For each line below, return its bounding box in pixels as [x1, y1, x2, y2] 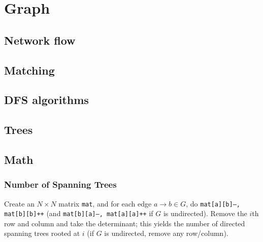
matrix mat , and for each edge [58, 198, 152, 209]
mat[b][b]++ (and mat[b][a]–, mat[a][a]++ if [4, 208, 153, 219]
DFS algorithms [4, 92, 89, 108]
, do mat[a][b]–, [186, 198, 240, 209]
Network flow [4, 32, 76, 48]
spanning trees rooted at [4, 228, 80, 238]
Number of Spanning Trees [4, 178, 117, 191]
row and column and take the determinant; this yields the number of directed [4, 218, 245, 228]
